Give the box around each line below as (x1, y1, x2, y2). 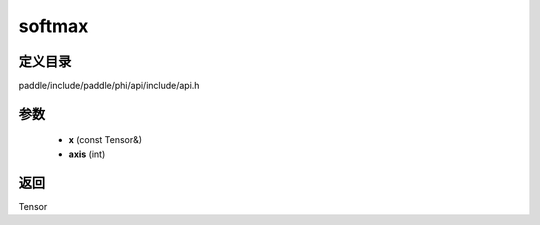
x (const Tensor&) (68, 134, 143, 146)
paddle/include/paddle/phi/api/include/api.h (18, 80, 200, 92)
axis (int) (68, 148, 106, 160)
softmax (18, 15, 89, 37)
